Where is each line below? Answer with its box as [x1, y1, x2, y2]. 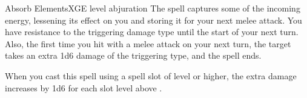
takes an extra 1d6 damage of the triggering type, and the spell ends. [5, 49, 262, 62]
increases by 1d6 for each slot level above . [5, 81, 162, 94]
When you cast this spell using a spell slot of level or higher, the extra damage [5, 69, 297, 82]
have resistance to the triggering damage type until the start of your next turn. [5, 25, 299, 38]
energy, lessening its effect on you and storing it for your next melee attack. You [5, 13, 302, 26]
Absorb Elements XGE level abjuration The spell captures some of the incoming [5, 2, 300, 14]
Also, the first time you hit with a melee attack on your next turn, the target [5, 37, 291, 50]
